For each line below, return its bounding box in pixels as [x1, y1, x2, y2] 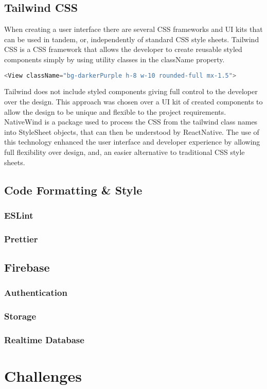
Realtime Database [4, 333, 84, 346]
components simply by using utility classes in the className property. [4, 54, 225, 64]
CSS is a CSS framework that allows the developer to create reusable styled [4, 44, 242, 55]
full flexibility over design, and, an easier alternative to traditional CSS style [4, 147, 245, 157]
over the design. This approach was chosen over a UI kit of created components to [4, 96, 263, 107]
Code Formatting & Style [4, 182, 143, 198]
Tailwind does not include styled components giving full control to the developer [4, 86, 258, 97]
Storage [4, 310, 37, 323]
